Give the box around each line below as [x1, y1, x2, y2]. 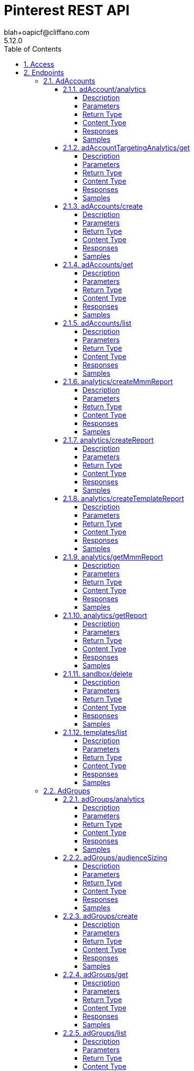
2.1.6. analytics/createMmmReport [63, 377, 173, 386]
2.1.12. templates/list [63, 728, 127, 736]
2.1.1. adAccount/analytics [63, 85, 146, 93]
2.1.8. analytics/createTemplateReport [63, 494, 184, 503]
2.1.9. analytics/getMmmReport [63, 552, 163, 561]
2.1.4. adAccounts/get [63, 260, 133, 269]
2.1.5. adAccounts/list [63, 318, 132, 327]
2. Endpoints [24, 68, 64, 77]
